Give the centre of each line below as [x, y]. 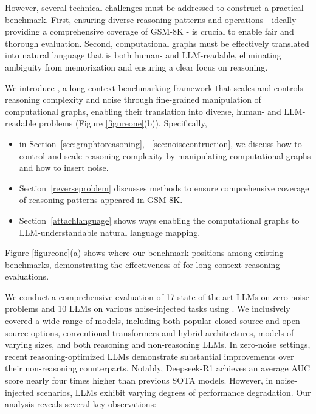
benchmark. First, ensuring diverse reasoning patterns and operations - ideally [151, 19]
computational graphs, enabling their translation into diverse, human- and [143, 111]
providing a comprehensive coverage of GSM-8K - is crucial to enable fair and [149, 31]
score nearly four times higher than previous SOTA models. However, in [139, 380]
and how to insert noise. [64, 167]
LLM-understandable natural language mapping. [110, 232]
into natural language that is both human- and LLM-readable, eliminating [143, 55]
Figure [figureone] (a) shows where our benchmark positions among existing [144, 253]
